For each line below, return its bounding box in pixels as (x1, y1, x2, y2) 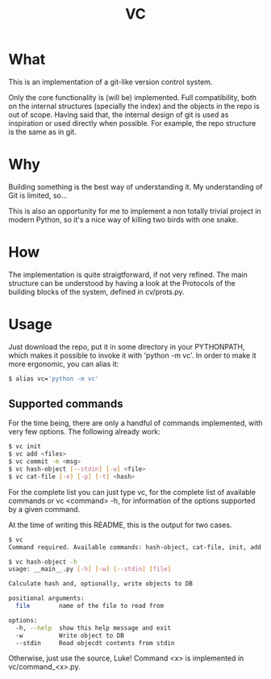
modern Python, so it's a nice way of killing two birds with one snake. (8, 215, 239, 224)
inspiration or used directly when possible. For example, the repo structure (8, 118, 256, 128)
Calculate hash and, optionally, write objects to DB (8, 580, 194, 588)
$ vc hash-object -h (8, 558, 78, 566)
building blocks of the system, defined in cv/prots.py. (8, 287, 185, 296)
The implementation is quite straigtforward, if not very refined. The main (8, 270, 248, 279)
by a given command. (8, 504, 81, 513)
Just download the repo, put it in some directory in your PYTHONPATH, (8, 342, 245, 351)
